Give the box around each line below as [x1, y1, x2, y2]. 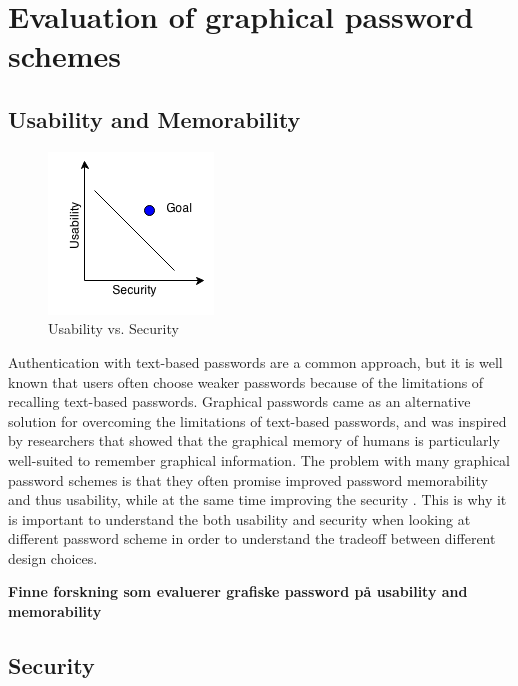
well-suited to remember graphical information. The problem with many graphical [8, 449, 510, 470]
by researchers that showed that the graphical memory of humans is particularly [8, 430, 500, 451]
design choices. [8, 547, 98, 568]
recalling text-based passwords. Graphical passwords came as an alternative [8, 391, 471, 412]
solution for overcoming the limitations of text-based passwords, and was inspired [8, 410, 507, 431]
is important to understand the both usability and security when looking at [8, 508, 471, 529]
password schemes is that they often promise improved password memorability [8, 469, 488, 490]
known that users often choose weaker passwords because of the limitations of [8, 371, 484, 392]
